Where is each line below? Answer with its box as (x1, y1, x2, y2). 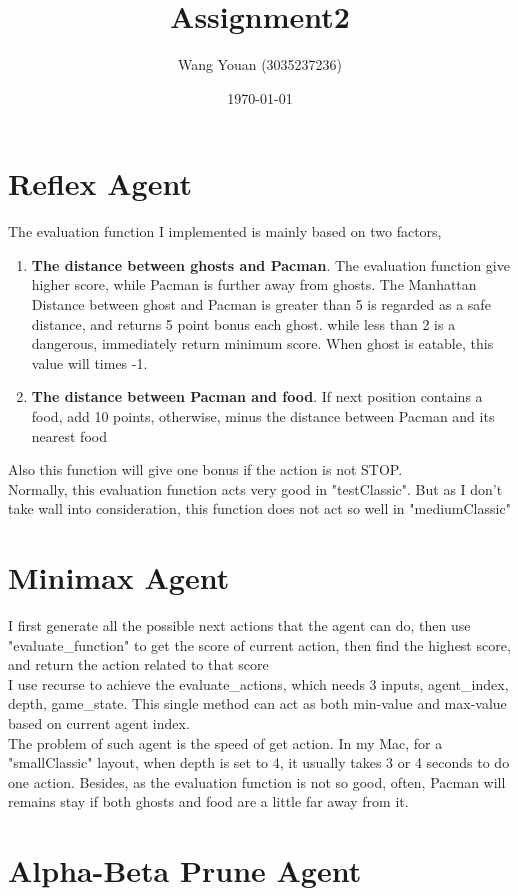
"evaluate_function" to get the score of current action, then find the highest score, (8, 634, 511, 655)
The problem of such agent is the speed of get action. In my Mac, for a (8, 732, 443, 753)
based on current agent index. (8, 713, 190, 734)
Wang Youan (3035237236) (177, 54, 343, 75)
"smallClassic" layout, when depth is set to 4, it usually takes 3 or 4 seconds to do (8, 752, 510, 773)
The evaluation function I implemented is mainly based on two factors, (8, 221, 442, 242)
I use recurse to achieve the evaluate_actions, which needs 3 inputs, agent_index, (8, 673, 509, 694)
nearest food (31, 425, 107, 446)
